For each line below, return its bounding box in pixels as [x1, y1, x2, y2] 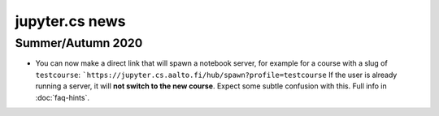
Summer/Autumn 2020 [15, 36, 143, 50]
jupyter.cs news [15, 12, 126, 30]
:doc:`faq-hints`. [35, 92, 89, 102]
